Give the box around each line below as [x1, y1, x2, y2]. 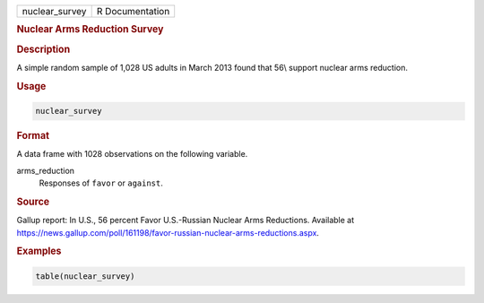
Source [16, 195, 50, 208]
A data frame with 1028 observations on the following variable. [16, 149, 248, 160]
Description [16, 43, 71, 56]
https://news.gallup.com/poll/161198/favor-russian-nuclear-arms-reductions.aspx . [16, 227, 320, 238]
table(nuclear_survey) [35, 271, 135, 281]
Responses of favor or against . [39, 177, 163, 188]
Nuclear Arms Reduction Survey [16, 23, 164, 36]
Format [16, 130, 49, 143]
